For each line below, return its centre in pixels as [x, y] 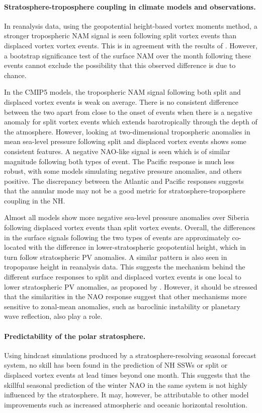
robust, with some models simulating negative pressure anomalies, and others [123, 171]
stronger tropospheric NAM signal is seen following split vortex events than [120, 36]
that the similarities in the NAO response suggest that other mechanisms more [125, 296]
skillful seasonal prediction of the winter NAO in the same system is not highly [126, 385]
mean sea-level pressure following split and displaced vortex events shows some [125, 141]
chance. [15, 75]
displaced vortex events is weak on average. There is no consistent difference [121, 101]
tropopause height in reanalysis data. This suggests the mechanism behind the [125, 267]
